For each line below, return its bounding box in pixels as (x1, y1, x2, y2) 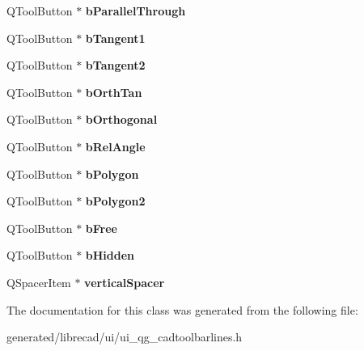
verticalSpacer (84, 273, 165, 290)
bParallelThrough (85, 2, 186, 19)
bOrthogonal (85, 111, 158, 128)
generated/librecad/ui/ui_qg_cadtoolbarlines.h (6, 328, 243, 345)
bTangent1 (85, 29, 146, 46)
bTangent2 (85, 57, 146, 74)
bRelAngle (85, 137, 146, 154)
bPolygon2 (85, 192, 146, 209)
